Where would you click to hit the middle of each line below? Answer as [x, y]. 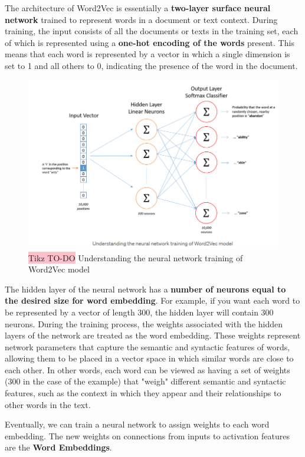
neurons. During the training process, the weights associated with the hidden [144, 323]
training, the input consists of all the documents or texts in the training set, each [152, 31]
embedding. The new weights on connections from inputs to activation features [147, 435]
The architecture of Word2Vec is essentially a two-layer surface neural [138, 8]
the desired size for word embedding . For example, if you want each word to [152, 300]
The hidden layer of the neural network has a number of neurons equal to [145, 289]
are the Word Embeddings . [58, 447]
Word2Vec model [59, 269]
